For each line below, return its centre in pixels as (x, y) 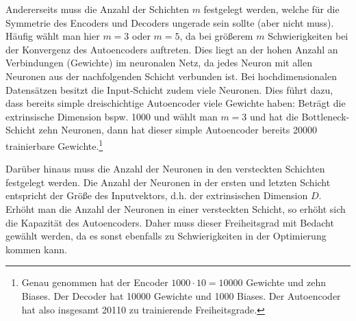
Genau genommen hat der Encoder (95, 282)
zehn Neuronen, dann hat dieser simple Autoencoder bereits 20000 (178, 130)
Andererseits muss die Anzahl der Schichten (97, 9)
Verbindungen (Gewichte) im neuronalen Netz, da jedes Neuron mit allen (159, 63)
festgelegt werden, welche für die (271, 9)
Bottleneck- (326, 116)
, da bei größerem (216, 36)
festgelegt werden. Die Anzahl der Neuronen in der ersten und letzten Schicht (168, 182)
